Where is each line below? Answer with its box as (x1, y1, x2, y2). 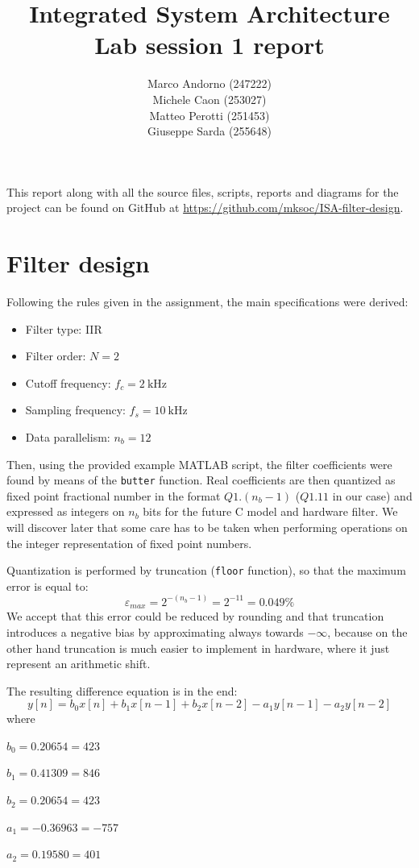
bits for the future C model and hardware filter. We (143, 503, 398, 520)
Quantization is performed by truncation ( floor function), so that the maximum (6, 562, 406, 579)
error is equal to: (6, 577, 89, 594)
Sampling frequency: (25, 401, 126, 418)
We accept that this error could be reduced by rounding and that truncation (6, 608, 384, 625)
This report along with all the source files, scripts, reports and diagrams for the (6, 183, 399, 200)
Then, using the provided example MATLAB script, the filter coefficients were (6, 455, 392, 472)
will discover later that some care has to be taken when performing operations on (6, 519, 408, 535)
